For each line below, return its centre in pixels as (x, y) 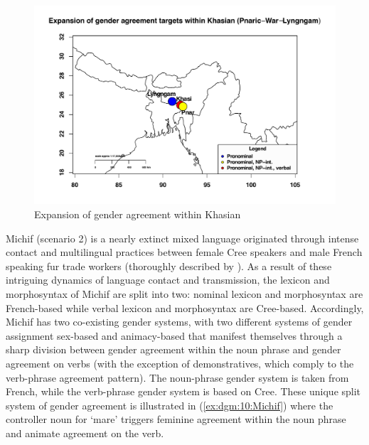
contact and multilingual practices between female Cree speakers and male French (184, 252)
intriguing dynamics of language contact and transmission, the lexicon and (168, 280)
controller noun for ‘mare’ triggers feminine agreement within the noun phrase (176, 419)
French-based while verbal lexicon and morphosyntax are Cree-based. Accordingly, (185, 307)
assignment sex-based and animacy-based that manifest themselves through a (174, 335)
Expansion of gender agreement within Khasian (138, 214)
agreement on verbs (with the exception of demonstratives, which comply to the (180, 364)
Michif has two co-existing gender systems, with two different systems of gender (179, 322)
